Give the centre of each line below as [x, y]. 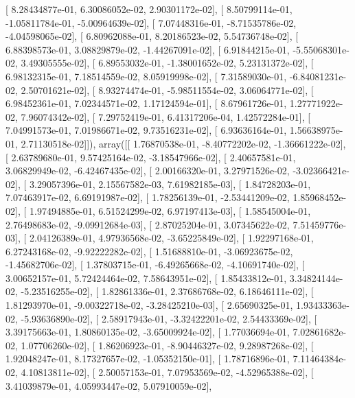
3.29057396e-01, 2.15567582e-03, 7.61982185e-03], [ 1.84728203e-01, [170, 184]
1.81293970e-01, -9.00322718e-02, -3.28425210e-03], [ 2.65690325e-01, [149, 305]
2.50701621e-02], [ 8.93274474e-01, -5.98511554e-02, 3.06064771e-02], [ [167, 90]
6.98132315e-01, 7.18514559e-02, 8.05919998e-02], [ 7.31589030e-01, [146, 76]
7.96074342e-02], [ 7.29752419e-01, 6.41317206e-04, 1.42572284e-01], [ [166, 116]
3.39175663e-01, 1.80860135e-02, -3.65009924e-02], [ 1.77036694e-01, [148, 332]
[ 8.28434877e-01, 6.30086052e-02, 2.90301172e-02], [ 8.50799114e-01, [149, 9]
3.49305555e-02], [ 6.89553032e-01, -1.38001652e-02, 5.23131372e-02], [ [167, 63]
